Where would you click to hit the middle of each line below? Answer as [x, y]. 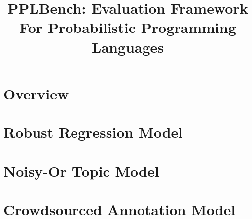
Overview [36, 93]
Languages [128, 47]
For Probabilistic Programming [128, 27]
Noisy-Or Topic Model [81, 171]
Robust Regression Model [93, 132]
